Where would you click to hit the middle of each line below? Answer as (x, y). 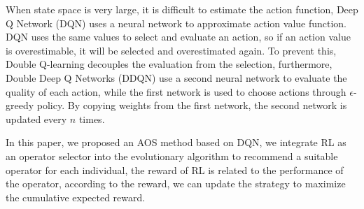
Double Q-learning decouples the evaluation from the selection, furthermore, (169, 64)
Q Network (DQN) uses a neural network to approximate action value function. (176, 23)
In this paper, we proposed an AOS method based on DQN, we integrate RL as (176, 142)
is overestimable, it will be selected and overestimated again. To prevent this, (171, 50)
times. (92, 118)
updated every (36, 118)
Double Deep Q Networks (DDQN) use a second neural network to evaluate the (176, 77)
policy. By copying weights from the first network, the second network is (192, 105)
